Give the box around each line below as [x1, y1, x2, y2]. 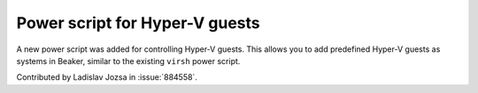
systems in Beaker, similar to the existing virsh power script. [16, 55, 241, 66]
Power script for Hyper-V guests [16, 13, 260, 32]
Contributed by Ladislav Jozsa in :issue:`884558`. [16, 72, 198, 82]
